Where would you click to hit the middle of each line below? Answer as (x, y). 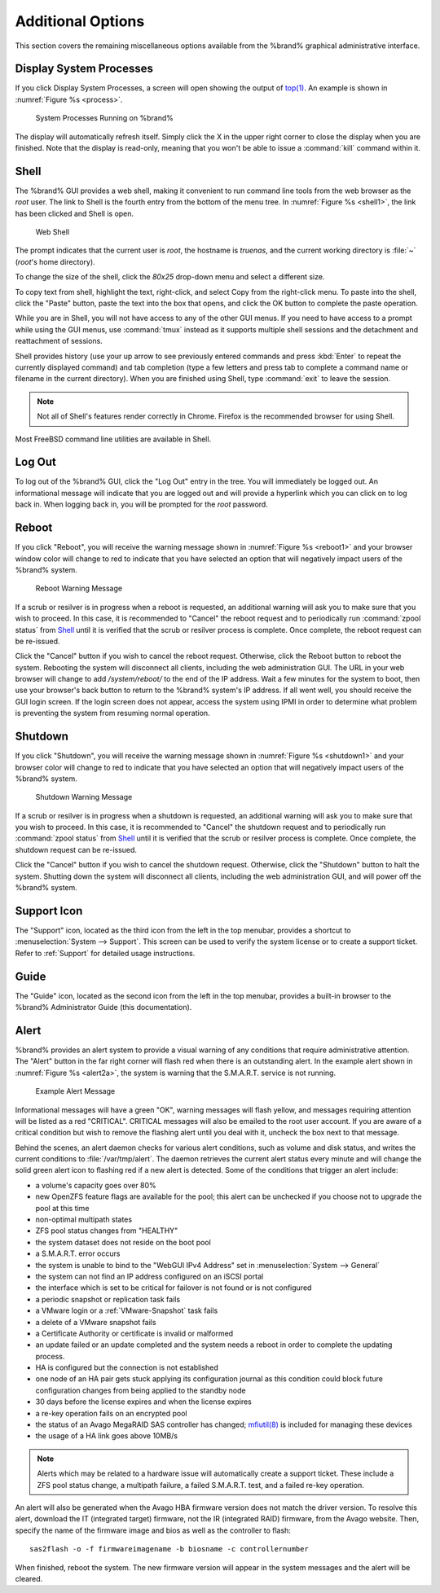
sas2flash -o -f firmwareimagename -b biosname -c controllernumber (169, 1549)
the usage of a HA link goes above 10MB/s (107, 1436)
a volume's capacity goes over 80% (96, 1185)
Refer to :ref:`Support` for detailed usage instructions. (105, 953)
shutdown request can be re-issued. (76, 849)
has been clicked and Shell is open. (75, 213)
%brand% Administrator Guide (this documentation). (103, 1007)
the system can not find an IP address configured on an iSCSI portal (150, 1276)
